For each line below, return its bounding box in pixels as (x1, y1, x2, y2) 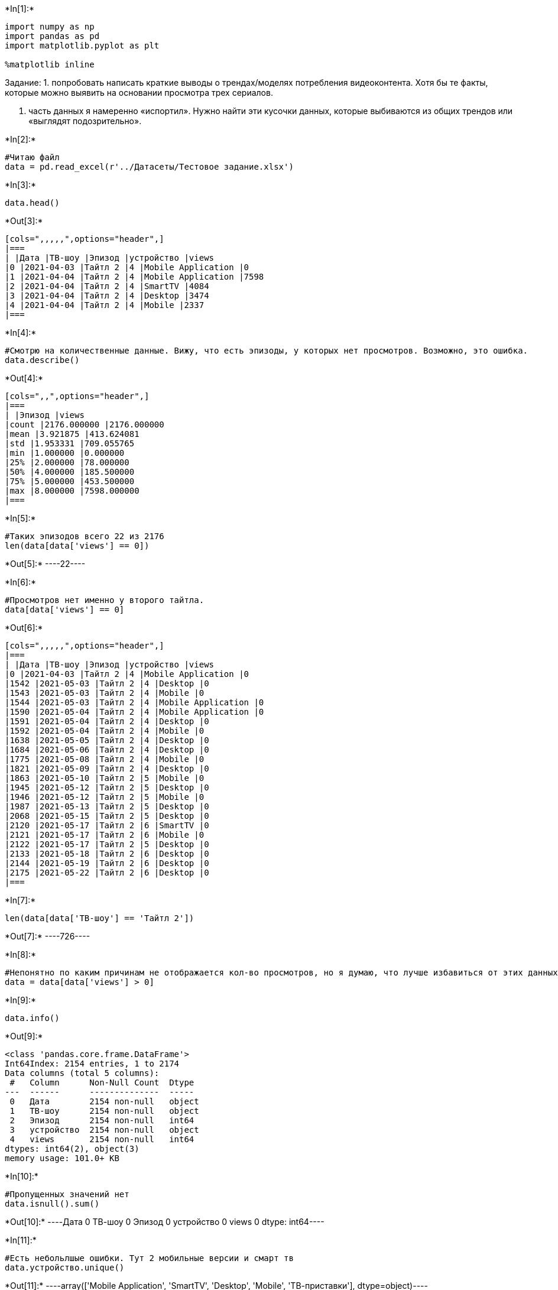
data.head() (5, 198, 60, 208)
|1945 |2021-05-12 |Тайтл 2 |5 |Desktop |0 (5, 783, 209, 792)
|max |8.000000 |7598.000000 (5, 486, 139, 495)
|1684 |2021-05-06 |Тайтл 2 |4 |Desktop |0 (5, 745, 209, 754)
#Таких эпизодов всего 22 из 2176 (5, 531, 164, 541)
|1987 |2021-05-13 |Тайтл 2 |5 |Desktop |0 (5, 802, 209, 811)
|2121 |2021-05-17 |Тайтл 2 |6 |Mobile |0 (5, 830, 205, 840)
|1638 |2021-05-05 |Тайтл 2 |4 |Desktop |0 (5, 735, 209, 745)
